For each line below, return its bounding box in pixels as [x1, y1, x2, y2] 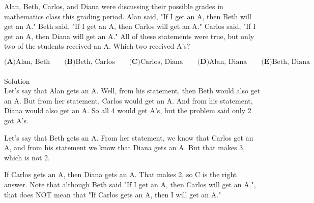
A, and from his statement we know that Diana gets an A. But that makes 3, [4, 142, 245, 153]
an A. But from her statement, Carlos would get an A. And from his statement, [4, 95, 253, 106]
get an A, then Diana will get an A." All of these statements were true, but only [4, 30, 254, 41]
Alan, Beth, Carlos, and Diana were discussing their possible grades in [4, 1, 223, 11]
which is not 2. [4, 152, 50, 162]
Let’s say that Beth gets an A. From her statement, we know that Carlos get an [4, 132, 253, 143]
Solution [4, 75, 30, 86]
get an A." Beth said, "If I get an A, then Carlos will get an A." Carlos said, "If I [4, 21, 256, 31]
